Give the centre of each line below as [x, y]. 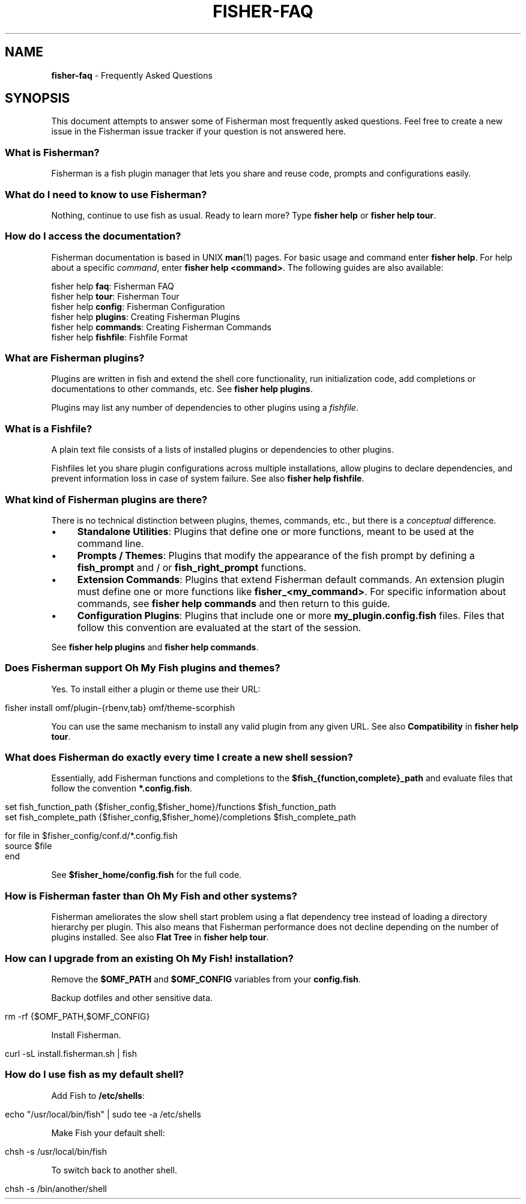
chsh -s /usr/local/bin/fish [56, 1151]
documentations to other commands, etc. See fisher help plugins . [182, 389]
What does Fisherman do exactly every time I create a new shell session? [179, 758]
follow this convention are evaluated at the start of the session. [219, 627]
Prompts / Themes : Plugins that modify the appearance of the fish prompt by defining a [276, 555]
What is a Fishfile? [49, 428]
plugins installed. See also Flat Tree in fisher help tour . [160, 937]
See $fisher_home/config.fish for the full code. [147, 875]
